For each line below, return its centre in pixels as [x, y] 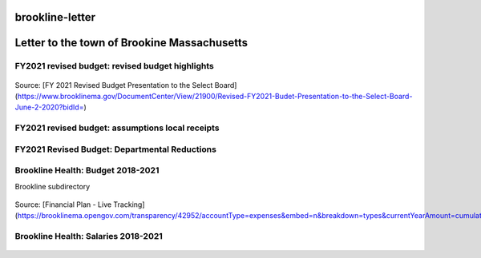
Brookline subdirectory [53, 186]
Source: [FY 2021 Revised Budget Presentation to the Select [114, 85]
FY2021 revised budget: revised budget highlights [114, 66]
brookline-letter [55, 17]
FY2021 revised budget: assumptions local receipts [117, 128]
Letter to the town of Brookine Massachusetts [131, 43]
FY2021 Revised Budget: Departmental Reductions [115, 149]
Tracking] [129, 204]
